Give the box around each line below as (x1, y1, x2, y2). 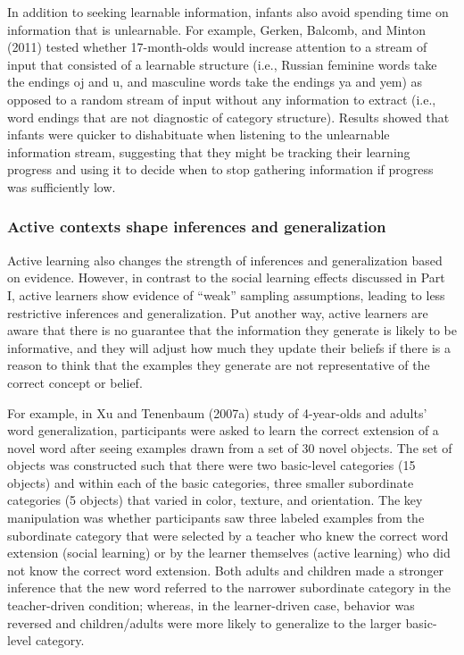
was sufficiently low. (7, 177, 116, 196)
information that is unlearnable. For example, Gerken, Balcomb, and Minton (7, 20, 426, 38)
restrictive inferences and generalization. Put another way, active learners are (7, 303, 428, 322)
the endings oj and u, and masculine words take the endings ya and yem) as (7, 72, 423, 91)
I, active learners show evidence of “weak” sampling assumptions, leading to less (7, 285, 445, 304)
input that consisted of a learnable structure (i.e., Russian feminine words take (7, 55, 437, 73)
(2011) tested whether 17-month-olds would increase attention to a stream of (7, 38, 427, 56)
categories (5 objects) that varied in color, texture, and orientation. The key (7, 491, 423, 509)
